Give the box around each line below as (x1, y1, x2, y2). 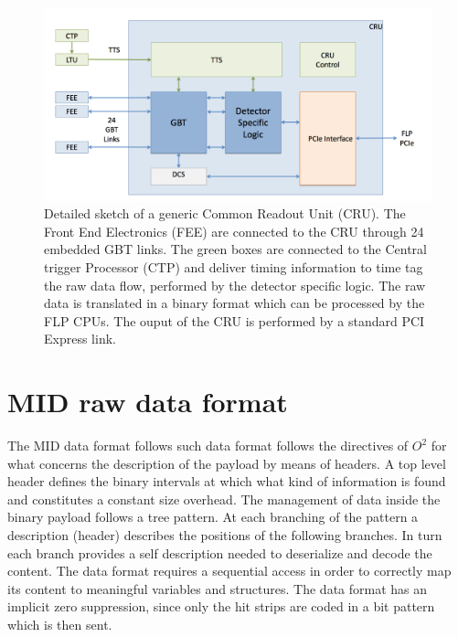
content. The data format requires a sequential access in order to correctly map (7, 561, 452, 580)
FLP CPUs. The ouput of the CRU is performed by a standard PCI (44, 311, 425, 330)
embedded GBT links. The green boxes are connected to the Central (44, 239, 427, 259)
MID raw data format (7, 383, 288, 420)
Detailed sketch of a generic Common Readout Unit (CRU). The (44, 204, 406, 223)
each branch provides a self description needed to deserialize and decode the (7, 543, 432, 562)
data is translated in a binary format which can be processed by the (44, 293, 425, 313)
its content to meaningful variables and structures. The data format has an (7, 579, 428, 598)
